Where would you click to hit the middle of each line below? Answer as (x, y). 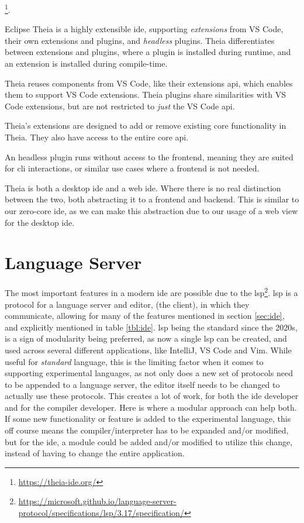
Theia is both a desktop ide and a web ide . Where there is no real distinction (143, 187)
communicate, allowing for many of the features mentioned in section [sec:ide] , (145, 316)
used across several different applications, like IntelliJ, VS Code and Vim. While (148, 350)
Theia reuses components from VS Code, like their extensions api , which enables (149, 83)
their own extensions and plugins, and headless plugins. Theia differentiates (140, 40)
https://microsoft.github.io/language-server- (97, 501)
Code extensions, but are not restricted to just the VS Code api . (120, 106)
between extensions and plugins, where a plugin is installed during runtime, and (148, 52)
